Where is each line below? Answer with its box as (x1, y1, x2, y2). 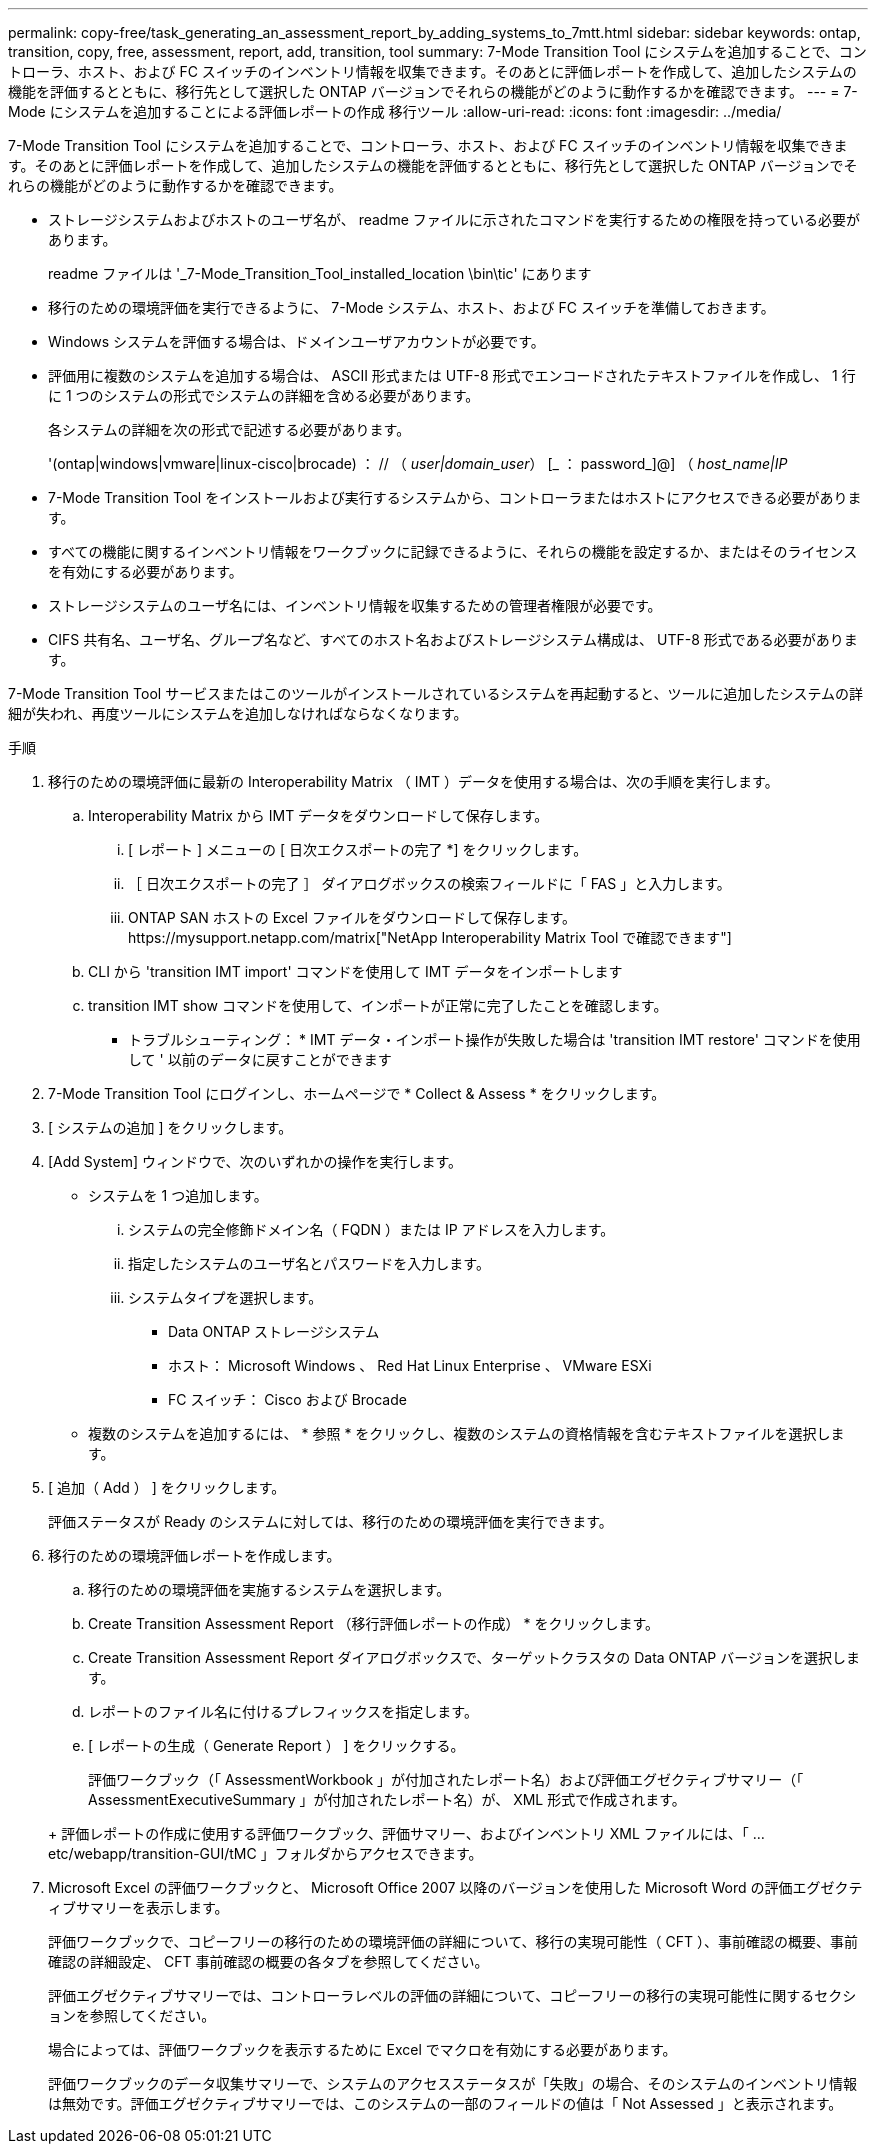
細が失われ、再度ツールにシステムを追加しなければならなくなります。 (8, 705, 468, 722)
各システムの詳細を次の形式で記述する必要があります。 (48, 421, 411, 438)
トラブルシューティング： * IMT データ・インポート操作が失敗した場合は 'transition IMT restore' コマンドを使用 (128, 1031, 861, 1048)
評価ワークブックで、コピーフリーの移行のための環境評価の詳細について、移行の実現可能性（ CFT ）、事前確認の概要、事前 (48, 1933, 858, 1950)
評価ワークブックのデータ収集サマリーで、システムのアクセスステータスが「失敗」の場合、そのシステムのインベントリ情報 (48, 2075, 858, 2092)
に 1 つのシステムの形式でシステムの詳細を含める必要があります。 (48, 387, 480, 404)
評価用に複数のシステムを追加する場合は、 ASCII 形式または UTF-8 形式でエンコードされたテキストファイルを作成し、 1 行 (48, 367, 856, 384)
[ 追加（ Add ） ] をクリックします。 (48, 1479, 286, 1496)
